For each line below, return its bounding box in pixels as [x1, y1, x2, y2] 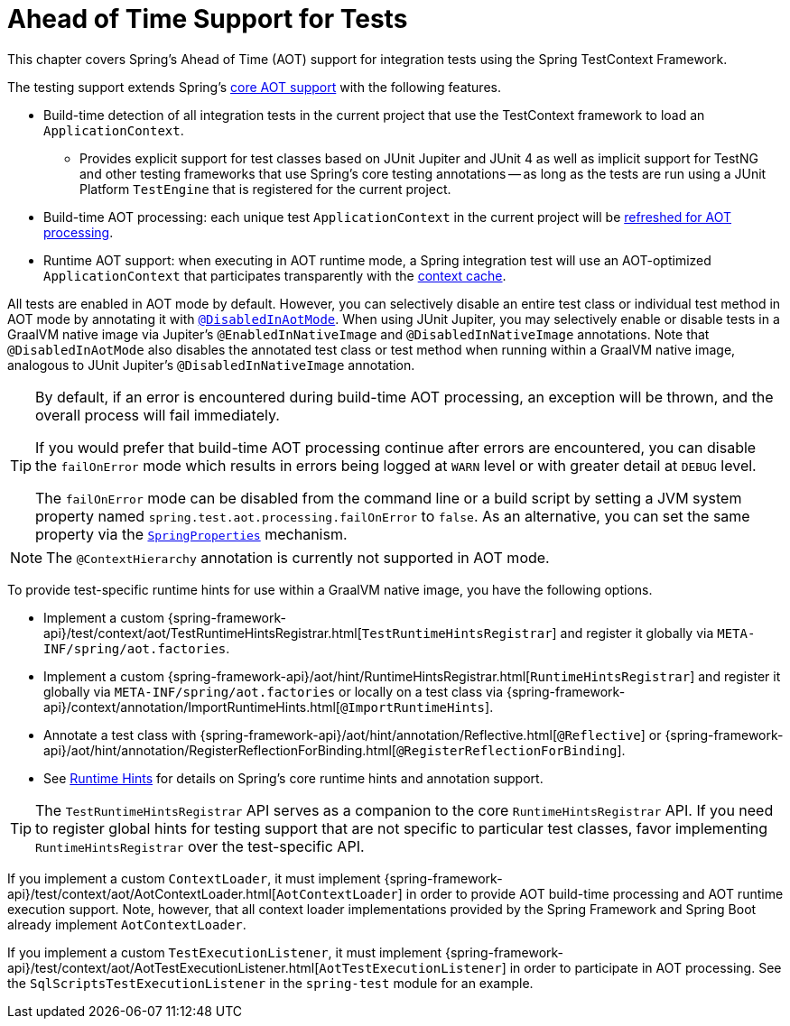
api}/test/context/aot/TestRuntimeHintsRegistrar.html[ [43, 624, 362, 641]
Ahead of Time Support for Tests [7, 4, 408, 34]
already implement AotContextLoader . [7, 916, 246, 932]
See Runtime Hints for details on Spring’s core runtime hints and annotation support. [43, 770, 544, 786]
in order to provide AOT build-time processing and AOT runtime [405, 885, 784, 901]
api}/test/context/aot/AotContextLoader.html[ [7, 885, 276, 901]
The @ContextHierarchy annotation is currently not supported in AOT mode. [46, 548, 550, 567]
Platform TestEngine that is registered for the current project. [79, 180, 451, 197]
